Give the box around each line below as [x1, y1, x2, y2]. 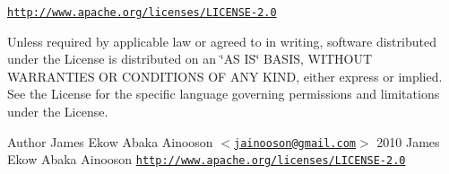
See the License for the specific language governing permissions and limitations [7, 84, 440, 103]
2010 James [376, 132, 440, 151]
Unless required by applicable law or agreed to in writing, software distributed [7, 31, 436, 50]
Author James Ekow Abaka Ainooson [7, 132, 213, 151]
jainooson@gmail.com [233, 136, 357, 150]
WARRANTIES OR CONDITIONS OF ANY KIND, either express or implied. [7, 66, 443, 85]
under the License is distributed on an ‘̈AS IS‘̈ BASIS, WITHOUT [7, 49, 373, 68]
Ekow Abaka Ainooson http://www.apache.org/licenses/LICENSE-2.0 [7, 150, 406, 169]
